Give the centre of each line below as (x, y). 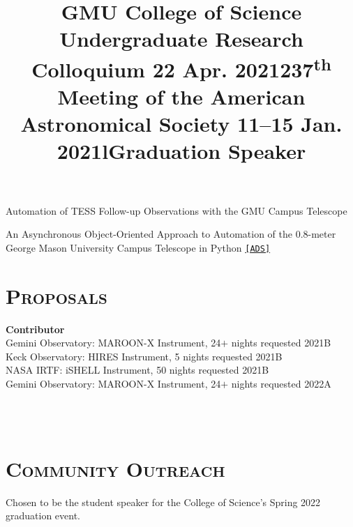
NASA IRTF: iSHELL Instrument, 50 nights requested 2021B (137, 370)
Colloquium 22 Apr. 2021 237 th (181, 67)
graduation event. (43, 515)
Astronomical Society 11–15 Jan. (181, 124)
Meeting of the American (181, 97)
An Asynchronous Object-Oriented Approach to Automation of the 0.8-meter (171, 234)
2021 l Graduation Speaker (181, 151)
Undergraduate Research (181, 39)
